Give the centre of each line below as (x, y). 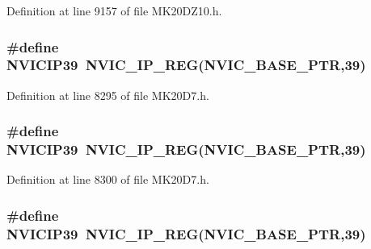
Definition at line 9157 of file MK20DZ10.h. (114, 10)
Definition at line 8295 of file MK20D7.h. (108, 95)
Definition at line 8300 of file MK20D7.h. (108, 179)
